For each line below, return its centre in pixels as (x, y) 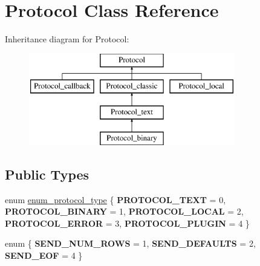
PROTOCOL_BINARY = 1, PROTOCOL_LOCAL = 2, (124, 211)
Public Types (47, 174)
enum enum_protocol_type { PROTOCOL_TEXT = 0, (115, 199)
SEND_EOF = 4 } (44, 255)
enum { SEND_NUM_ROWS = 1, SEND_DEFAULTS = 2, (130, 243)
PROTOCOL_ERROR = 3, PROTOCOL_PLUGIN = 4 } (127, 223)
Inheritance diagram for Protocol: (67, 39)
